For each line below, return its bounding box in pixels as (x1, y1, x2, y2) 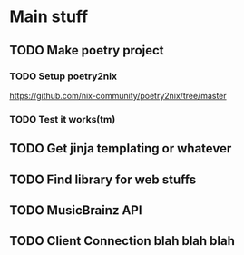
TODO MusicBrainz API (9, 202, 142, 218)
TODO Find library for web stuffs (9, 172, 197, 187)
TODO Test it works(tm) (9, 113, 116, 125)
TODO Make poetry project (9, 43, 165, 58)
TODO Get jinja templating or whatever (9, 141, 232, 156)
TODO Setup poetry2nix (9, 70, 118, 83)
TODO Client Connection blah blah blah (9, 233, 236, 249)
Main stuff (9, 6, 89, 27)
